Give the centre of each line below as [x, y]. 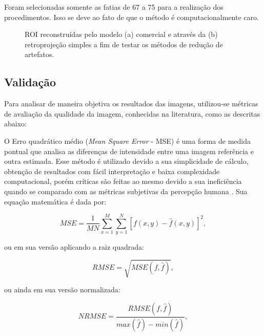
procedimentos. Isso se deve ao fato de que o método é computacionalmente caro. [131, 17]
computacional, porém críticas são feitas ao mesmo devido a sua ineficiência [123, 181]
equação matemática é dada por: [55, 201]
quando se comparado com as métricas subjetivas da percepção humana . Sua [126, 191]
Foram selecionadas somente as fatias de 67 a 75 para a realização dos [114, 7]
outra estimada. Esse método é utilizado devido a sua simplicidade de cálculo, [126, 161]
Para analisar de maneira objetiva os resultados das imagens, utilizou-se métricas [131, 104]
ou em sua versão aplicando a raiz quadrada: [74, 247]
